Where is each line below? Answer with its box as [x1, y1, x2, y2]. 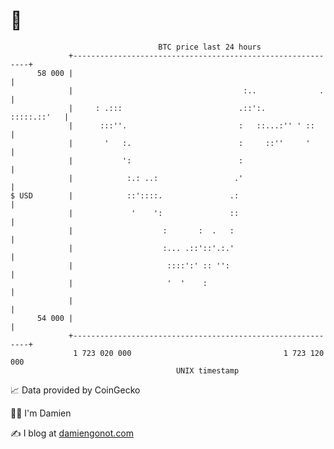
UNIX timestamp [175, 365, 240, 376]
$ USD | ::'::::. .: [10, 190, 240, 201]
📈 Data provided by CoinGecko [10, 384, 141, 396]
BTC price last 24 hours [158, 42, 262, 52]
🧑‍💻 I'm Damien [10, 407, 72, 419]
